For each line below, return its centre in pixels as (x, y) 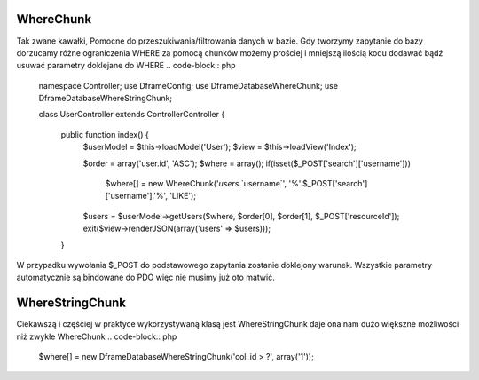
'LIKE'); (183, 196)
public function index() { (105, 134)
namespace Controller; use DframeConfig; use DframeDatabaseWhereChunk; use (188, 85)
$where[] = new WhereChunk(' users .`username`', (196, 184)
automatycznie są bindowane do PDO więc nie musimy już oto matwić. (145, 277)
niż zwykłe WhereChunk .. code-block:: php (97, 336)
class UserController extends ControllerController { (132, 115)
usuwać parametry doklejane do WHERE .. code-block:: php (126, 66)
